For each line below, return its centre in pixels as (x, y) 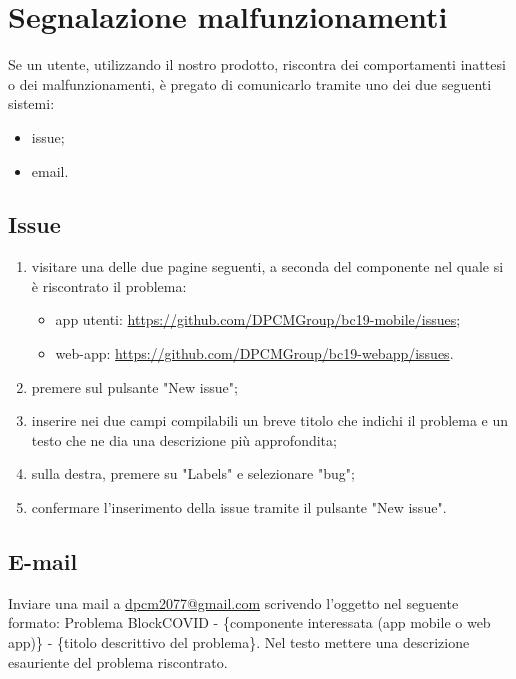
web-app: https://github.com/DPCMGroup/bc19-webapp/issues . (254, 353)
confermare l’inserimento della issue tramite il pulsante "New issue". (239, 507)
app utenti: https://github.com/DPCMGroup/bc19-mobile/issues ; (258, 319)
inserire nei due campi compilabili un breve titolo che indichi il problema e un (270, 420)
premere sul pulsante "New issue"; (134, 386)
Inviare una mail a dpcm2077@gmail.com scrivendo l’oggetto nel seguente (233, 602)
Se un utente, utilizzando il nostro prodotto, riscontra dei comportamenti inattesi (257, 64)
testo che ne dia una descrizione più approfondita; (184, 439)
